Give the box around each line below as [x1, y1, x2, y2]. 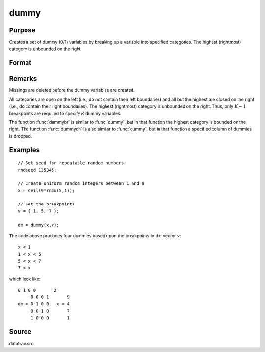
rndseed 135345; [18, 167, 57, 173]
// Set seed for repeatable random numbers [18, 160, 124, 166]
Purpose [9, 26, 36, 34]
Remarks [9, 74, 37, 83]
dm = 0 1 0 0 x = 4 [18, 301, 70, 307]
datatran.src [9, 340, 34, 346]
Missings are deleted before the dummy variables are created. [9, 88, 135, 93]
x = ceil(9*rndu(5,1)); [18, 187, 75, 193]
